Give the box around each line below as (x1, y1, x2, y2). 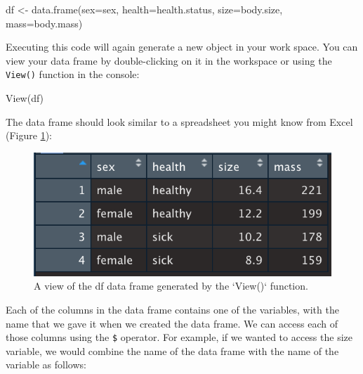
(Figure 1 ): (6, 128, 52, 143)
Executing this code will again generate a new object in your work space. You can (6, 39, 358, 54)
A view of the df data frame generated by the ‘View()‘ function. (34, 278, 308, 293)
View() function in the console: (6, 67, 140, 82)
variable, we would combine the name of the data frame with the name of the (6, 343, 339, 358)
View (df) (6, 91, 44, 105)
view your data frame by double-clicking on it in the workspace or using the (6, 53, 332, 67)
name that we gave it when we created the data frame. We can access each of (6, 316, 338, 330)
